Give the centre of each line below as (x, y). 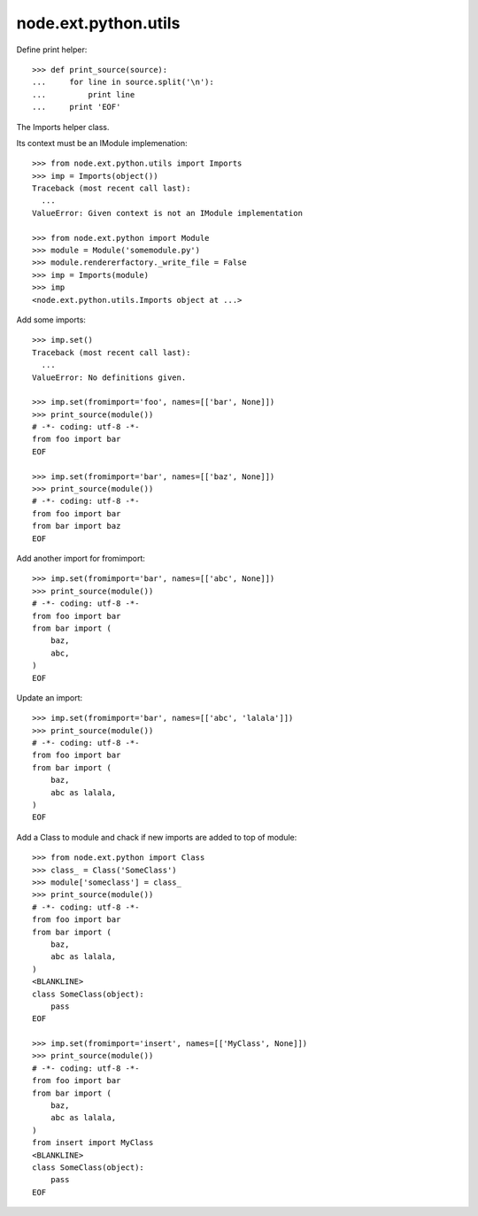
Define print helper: (52, 50)
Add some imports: (51, 320)
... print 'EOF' (77, 107)
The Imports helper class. (63, 127)
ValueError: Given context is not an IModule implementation (167, 213)
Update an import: (50, 697)
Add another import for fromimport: (81, 558)
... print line (84, 94)
